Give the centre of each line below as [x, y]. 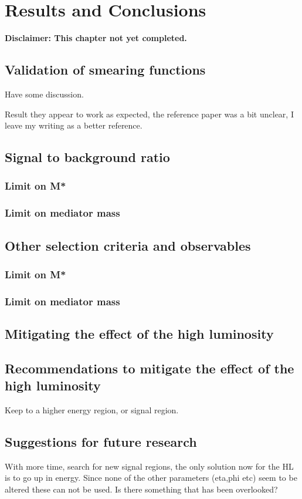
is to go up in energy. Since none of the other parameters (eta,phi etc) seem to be [151, 478]
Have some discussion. [44, 94]
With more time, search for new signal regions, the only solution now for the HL [149, 466]
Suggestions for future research [101, 441]
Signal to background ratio [87, 157]
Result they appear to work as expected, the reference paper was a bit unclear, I [149, 114]
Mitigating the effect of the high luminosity [139, 334]
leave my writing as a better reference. [74, 125]
